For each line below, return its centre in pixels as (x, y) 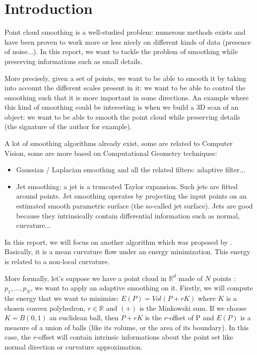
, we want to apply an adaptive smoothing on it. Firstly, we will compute (142, 288)
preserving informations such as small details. (73, 61)
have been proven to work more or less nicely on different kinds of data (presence (128, 41)
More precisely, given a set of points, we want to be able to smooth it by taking (126, 78)
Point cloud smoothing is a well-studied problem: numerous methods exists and (125, 32)
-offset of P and (191, 318)
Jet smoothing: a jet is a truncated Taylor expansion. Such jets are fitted (127, 186)
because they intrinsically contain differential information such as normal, (128, 215)
